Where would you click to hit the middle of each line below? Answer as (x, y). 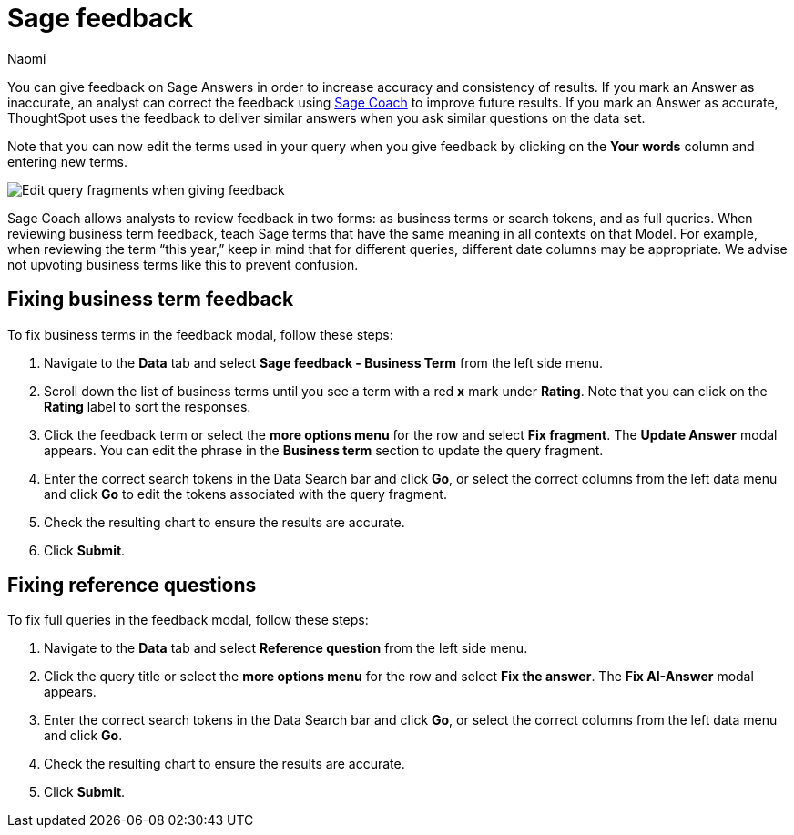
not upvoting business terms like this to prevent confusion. (183, 264)
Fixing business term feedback (151, 300)
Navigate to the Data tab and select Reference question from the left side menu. (286, 648)
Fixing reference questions (132, 586)
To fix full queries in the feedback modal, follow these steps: (188, 620)
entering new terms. (67, 161)
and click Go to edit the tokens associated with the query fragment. (245, 494)
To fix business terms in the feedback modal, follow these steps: (200, 334)
